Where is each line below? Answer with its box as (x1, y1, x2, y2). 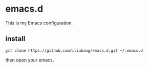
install (5, 35, 26, 43)
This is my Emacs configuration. (5, 20, 73, 26)
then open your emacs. (5, 57, 54, 63)
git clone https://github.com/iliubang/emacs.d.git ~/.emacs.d (5, 48, 143, 53)
